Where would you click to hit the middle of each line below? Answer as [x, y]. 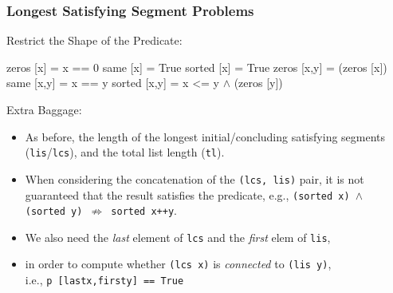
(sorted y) [54, 212]
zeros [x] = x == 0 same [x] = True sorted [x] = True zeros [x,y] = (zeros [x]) [197, 67]
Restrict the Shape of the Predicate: [94, 40]
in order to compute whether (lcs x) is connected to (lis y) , [178, 264]
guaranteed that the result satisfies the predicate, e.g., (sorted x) [187, 194]
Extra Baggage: [44, 109]
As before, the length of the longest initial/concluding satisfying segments [205, 136]
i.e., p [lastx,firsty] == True [104, 280]
